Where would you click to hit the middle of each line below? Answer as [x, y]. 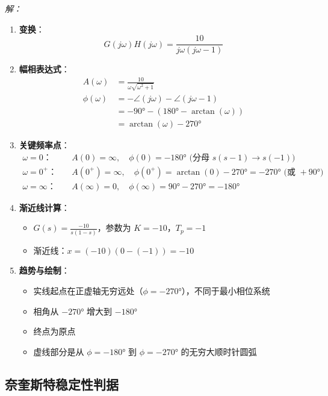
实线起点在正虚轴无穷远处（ [88, 290]
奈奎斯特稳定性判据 [62, 384]
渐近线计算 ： [44, 207]
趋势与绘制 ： [44, 270]
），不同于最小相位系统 [226, 290]
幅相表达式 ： [44, 69]
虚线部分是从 [59, 351]
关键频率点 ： [44, 145]
